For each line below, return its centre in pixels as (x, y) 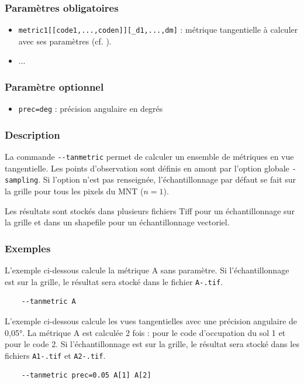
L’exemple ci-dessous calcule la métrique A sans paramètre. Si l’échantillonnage (147, 270)
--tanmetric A (49, 302)
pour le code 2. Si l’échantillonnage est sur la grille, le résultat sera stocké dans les (152, 344)
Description (32, 134)
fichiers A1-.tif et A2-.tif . (55, 355)
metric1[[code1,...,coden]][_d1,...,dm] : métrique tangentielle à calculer (158, 30)
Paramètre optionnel (54, 86)
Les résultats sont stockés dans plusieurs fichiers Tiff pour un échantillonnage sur (150, 210)
